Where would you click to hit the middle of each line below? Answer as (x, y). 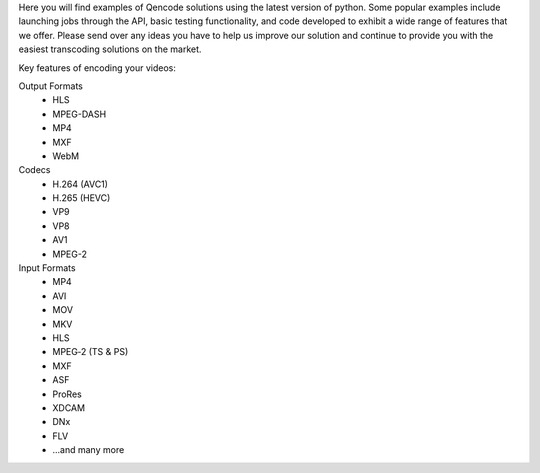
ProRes (67, 394)
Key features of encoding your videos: (97, 67)
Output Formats (51, 86)
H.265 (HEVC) (81, 198)
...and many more (88, 450)
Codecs (34, 170)
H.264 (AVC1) (80, 184)
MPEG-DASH (79, 114)
